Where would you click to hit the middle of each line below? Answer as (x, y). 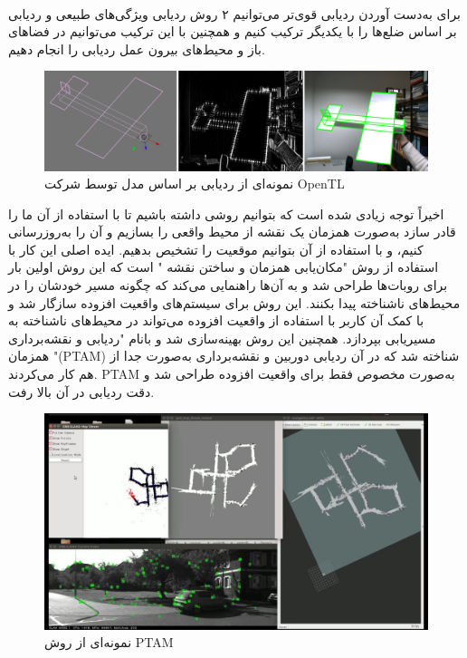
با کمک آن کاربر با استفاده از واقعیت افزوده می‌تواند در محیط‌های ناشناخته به (216, 320)
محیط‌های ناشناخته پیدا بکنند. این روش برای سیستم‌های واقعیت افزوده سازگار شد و (234, 302)
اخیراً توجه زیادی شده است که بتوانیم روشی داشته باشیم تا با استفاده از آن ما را (226, 213)
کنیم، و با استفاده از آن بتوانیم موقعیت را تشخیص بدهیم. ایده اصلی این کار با (216, 249)
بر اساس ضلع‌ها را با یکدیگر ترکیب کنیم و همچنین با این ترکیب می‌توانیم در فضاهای (233, 31)
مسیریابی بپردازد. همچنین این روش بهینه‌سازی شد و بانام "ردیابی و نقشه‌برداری (222, 338)
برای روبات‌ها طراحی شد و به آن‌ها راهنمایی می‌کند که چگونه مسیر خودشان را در (228, 285)
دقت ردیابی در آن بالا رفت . (81, 391)
